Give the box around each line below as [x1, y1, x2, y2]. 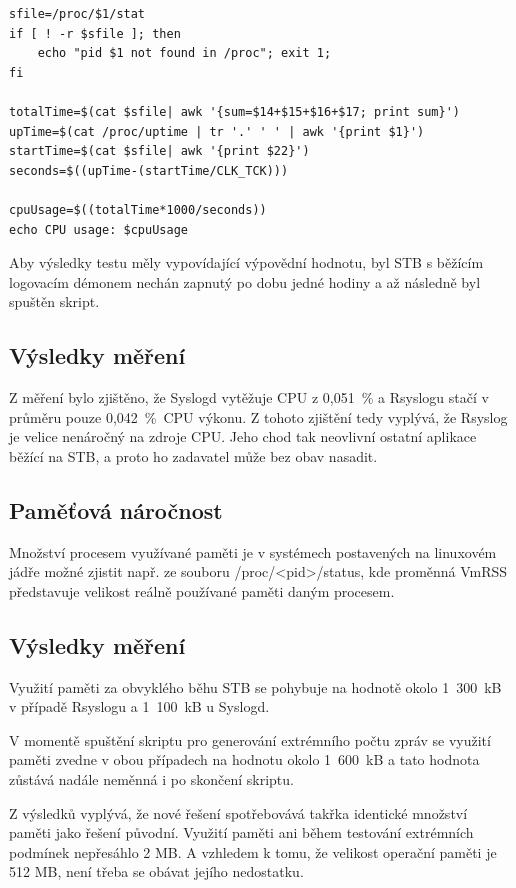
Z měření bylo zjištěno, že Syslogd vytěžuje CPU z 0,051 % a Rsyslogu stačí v [9, 387, 489, 408]
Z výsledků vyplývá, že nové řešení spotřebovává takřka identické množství [9, 802, 468, 823]
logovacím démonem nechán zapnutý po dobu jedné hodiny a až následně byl [9, 271, 481, 292]
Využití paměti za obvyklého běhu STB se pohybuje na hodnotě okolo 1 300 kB [9, 676, 502, 697]
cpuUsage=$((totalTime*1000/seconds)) [9, 202, 267, 217]
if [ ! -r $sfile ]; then [9, 26, 181, 41]
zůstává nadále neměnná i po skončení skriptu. [9, 769, 294, 790]
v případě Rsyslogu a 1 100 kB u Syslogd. [9, 696, 270, 717]
